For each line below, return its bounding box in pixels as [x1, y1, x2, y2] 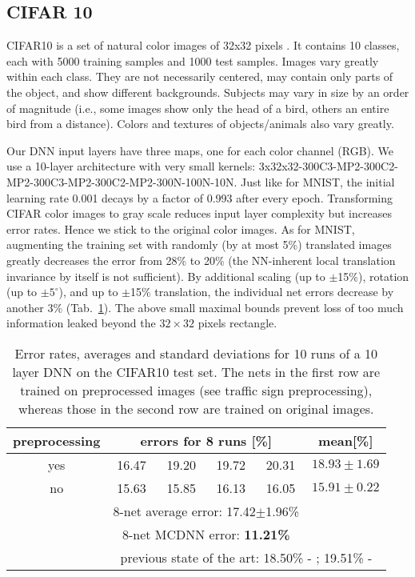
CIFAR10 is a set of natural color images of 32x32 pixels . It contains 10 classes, [6, 37, 400, 54]
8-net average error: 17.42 [113, 501, 256, 520]
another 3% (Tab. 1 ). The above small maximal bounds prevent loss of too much [6, 299, 404, 315]
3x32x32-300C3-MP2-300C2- [258, 158, 398, 174]
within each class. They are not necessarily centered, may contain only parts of [6, 68, 393, 85]
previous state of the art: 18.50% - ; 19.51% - [120, 547, 373, 567]
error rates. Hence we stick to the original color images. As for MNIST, [6, 220, 355, 237]
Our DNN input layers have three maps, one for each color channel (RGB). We [6, 142, 394, 158]
